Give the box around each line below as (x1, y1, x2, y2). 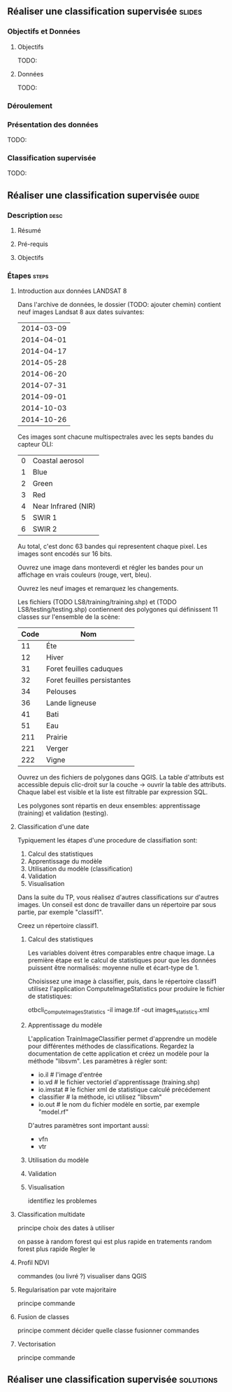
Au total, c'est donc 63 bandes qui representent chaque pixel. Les (17, 543, 208, 551)
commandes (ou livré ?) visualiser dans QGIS (17, 1271, 147, 1280)
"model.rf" (38, 1107, 68, 1116)
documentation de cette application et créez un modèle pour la (27, 1049, 210, 1058)
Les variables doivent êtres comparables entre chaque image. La (27, 949, 215, 957)
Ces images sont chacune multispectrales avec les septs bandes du (17, 432, 214, 441)
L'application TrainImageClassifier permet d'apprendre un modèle (27, 1034, 217, 1043)
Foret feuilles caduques (46, 664, 124, 674)
